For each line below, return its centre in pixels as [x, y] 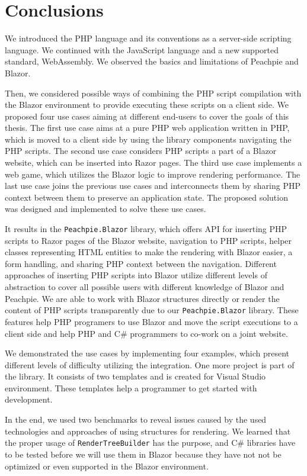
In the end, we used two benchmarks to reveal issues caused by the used [136, 419]
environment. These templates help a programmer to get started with [131, 387]
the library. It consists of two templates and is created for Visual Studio [135, 376]
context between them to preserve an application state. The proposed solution [146, 197]
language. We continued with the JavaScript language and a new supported [142, 49]
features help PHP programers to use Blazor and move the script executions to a [151, 321]
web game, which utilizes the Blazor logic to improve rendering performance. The [153, 174]
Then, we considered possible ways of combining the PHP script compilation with [153, 93]
